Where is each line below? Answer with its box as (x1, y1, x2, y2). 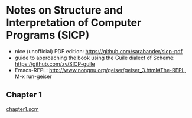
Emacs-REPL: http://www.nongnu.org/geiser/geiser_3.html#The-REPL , (14, 66, 187, 73)
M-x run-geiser (14, 73, 52, 80)
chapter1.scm (6, 105, 39, 112)
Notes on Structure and (6, 4, 123, 17)
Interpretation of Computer (6, 16, 142, 29)
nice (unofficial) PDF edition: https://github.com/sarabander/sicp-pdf (14, 48, 183, 55)
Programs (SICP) (6, 29, 90, 42)
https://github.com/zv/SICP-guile (14, 60, 96, 68)
